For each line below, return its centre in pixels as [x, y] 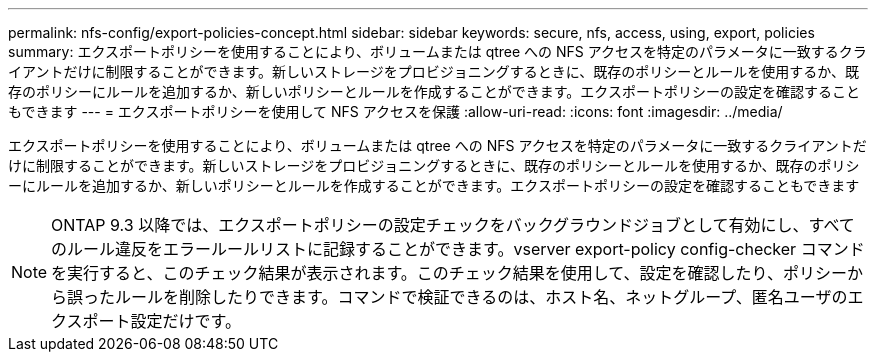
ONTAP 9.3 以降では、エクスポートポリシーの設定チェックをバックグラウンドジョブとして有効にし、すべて [453, 225]
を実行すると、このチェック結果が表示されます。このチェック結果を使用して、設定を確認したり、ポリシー [449, 273]
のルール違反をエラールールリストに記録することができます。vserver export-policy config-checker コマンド [458, 249]
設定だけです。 [185, 321]
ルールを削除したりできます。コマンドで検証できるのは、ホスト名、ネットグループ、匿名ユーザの [481, 297]
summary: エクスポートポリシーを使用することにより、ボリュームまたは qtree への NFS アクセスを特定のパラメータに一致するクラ [437, 51]
